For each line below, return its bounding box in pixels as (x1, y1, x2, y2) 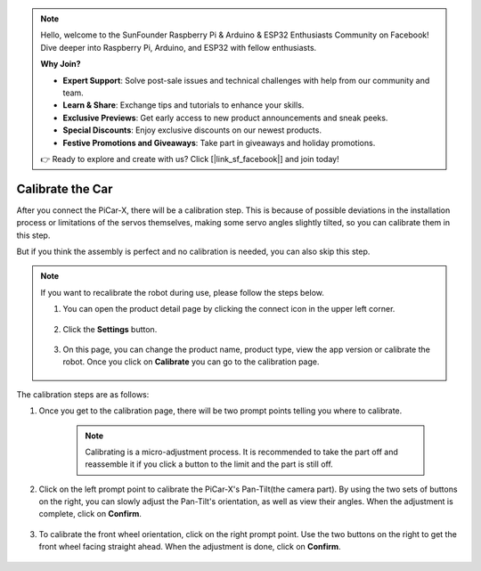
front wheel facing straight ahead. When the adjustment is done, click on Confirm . (38, 542, 342, 552)
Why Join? (40, 59, 81, 69)
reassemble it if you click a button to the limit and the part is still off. (85, 459, 333, 469)
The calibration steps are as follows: (16, 388, 150, 400)
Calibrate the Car (16, 181, 113, 196)
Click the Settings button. (62, 323, 158, 334)
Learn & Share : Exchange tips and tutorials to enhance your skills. (62, 100, 305, 110)
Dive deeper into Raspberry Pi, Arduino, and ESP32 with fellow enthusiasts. (40, 42, 317, 53)
